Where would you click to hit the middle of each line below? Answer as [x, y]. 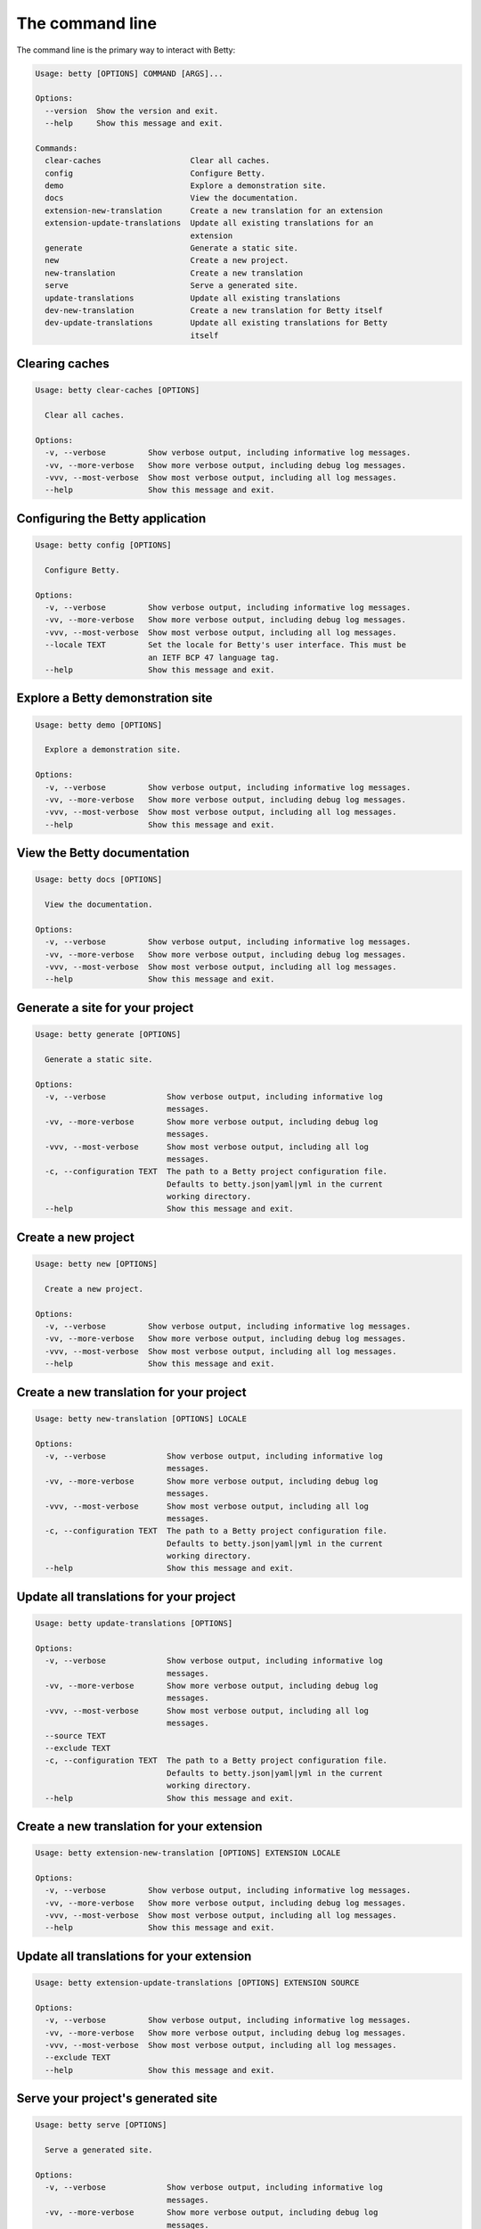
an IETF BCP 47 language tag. [213, 657]
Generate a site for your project [105, 1008]
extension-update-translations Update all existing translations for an [209, 223]
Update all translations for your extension [134, 1956]
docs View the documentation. [171, 198]
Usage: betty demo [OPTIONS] [99, 725]
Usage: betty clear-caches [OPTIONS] [118, 391]
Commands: [57, 148]
